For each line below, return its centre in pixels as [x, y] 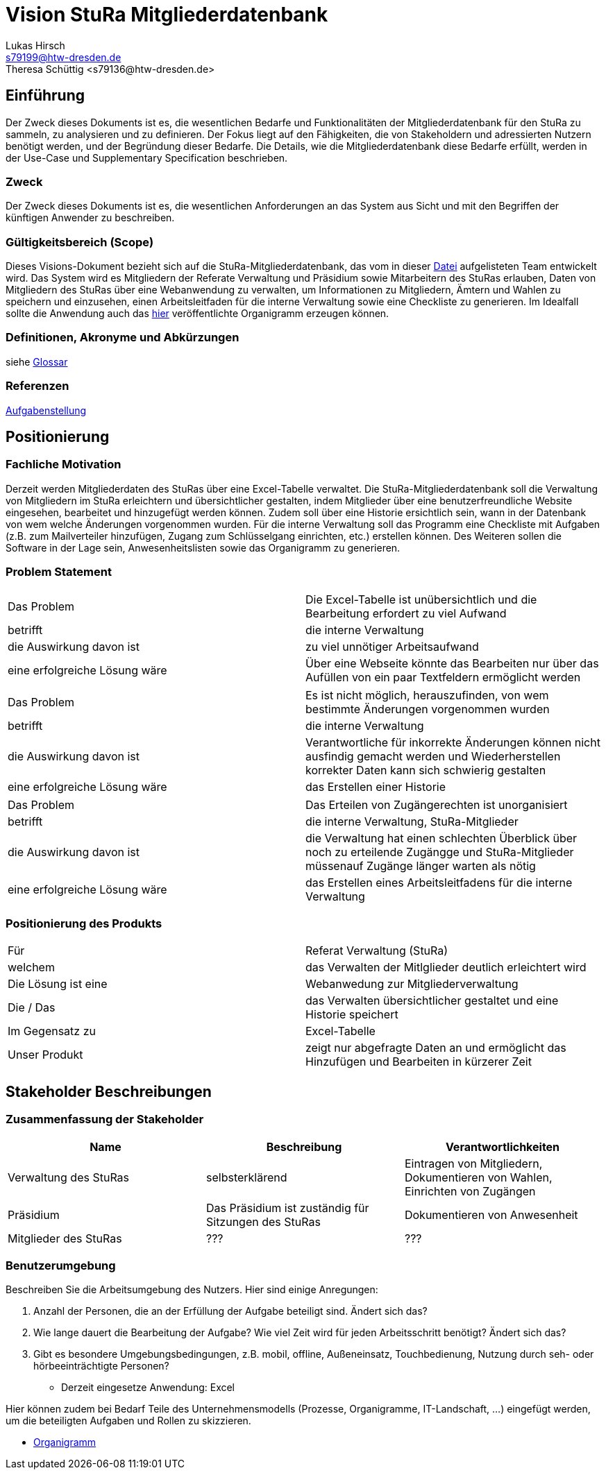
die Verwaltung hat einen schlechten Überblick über [441, 838]
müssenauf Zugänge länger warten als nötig [421, 866]
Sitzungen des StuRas [263, 1221]
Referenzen [37, 386]
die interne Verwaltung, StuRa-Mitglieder [412, 821]
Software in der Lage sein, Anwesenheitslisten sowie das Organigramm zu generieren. [203, 547]
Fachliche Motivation [64, 464]
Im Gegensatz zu [52, 1031]
